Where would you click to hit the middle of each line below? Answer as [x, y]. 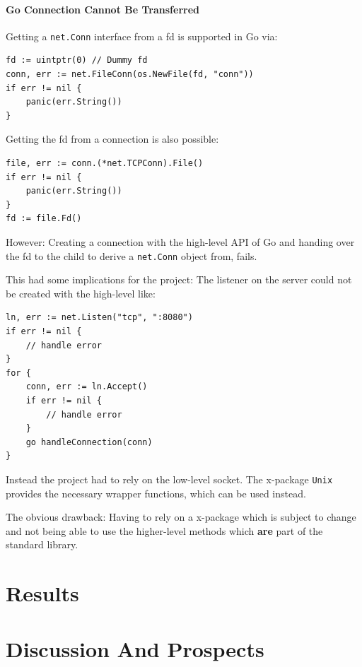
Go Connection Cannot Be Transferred [103, 9]
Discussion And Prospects [135, 648]
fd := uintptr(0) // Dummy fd [77, 60]
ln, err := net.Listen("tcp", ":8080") [99, 318]
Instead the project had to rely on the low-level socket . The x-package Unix [169, 479]
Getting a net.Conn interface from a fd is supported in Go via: [142, 36]
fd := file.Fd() [44, 219]
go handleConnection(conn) [89, 442]
